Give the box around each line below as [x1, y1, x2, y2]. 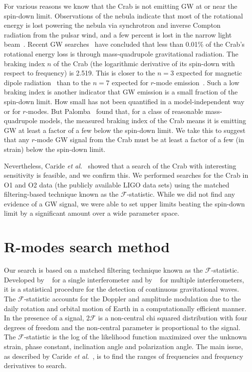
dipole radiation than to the [4, 77, 91, 87]
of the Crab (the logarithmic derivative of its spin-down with [53, 58, 235, 68]
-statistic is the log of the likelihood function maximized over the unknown [24, 332, 247, 342]
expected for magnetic [176, 68, 242, 78]
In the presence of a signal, [4, 313, 84, 323]
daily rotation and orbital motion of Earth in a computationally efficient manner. [4, 303, 247, 313]
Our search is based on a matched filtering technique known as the [4, 265, 203, 275]
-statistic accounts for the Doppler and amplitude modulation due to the [24, 293, 241, 303]
